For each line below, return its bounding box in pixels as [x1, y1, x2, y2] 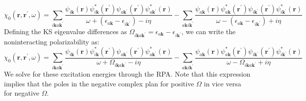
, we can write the [181, 26, 236, 36]
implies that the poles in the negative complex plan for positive [4, 78, 194, 88]
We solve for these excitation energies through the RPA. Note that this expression [4, 69, 251, 79]
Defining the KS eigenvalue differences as [4, 26, 127, 36]
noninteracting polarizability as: [4, 36, 100, 46]
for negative [4, 88, 39, 98]
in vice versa [204, 78, 241, 88]
